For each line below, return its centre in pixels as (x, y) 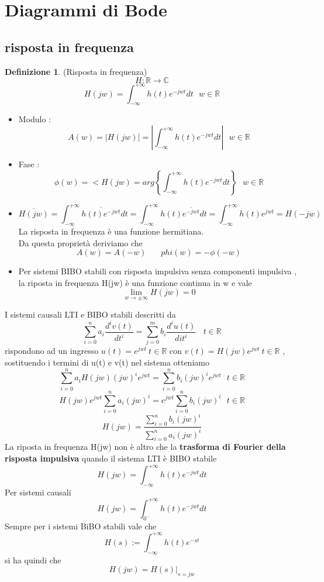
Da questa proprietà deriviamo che (80, 242)
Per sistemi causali (38, 492)
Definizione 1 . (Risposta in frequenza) (76, 71)
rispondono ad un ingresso (52, 351)
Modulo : (35, 119)
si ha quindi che (33, 559)
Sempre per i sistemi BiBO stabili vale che (81, 526)
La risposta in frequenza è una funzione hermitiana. (111, 231)
